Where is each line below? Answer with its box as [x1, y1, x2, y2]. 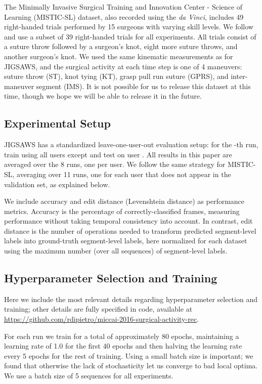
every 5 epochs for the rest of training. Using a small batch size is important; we [4, 350, 253, 361]
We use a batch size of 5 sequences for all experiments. [4, 370, 173, 381]
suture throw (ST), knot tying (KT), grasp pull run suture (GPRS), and [4, 71, 229, 81]
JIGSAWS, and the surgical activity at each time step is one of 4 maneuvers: [4, 61, 242, 71]
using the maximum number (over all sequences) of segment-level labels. [4, 245, 228, 256]
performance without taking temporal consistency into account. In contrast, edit [4, 216, 253, 226]
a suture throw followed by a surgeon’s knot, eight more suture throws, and [4, 41, 238, 52]
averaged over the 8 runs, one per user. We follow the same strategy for [4, 159, 226, 169]
